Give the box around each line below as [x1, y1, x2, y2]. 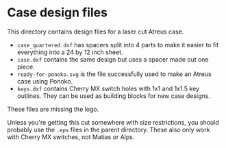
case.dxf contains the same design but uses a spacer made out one [16, 55, 209, 63]
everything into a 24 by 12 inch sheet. [16, 48, 123, 56]
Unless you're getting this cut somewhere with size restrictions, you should [7, 118, 219, 126]
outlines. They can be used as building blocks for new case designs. [16, 91, 211, 100]
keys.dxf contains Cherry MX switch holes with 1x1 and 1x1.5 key [16, 84, 200, 92]
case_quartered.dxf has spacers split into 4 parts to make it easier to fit [16, 40, 219, 49]
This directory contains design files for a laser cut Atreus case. [7, 27, 184, 36]
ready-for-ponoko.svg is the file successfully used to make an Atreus [16, 70, 212, 78]
